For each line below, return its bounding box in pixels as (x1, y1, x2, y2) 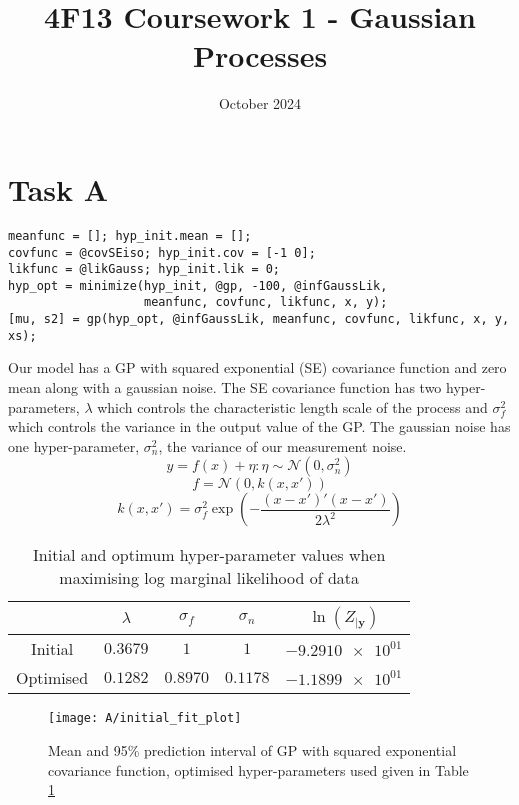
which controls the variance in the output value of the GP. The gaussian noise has (8, 416, 511, 437)
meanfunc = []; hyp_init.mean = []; (8, 228, 252, 243)
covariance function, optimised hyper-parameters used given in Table (48, 759, 469, 780)
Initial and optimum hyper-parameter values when (33, 543, 386, 567)
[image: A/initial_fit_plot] (48, 711, 242, 726)
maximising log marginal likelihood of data (59, 566, 360, 590)
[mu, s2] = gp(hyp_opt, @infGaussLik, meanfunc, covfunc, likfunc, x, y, (8, 312, 510, 327)
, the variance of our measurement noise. (158, 435, 407, 456)
